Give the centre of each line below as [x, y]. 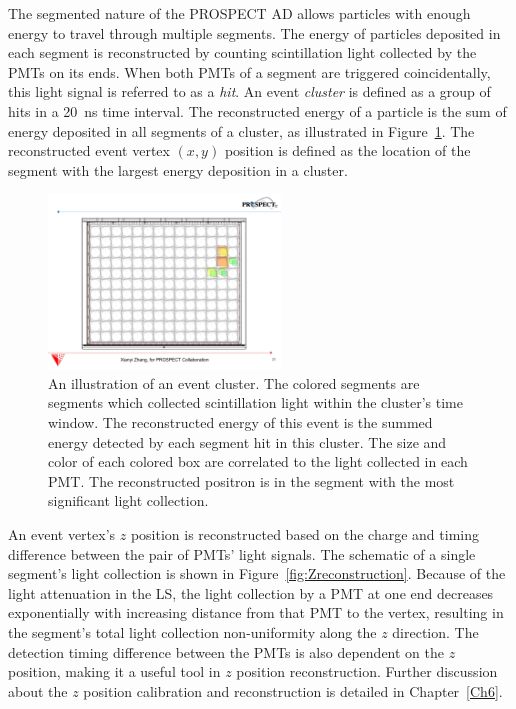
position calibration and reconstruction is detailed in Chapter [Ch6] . [293, 690]
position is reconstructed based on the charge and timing [304, 533]
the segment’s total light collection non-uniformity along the [192, 631]
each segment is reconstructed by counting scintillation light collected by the [242, 52]
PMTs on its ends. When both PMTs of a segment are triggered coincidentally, [249, 71]
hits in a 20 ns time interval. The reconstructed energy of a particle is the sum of [257, 110]
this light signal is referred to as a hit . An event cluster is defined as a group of [249, 91]
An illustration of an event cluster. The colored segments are [234, 382]
